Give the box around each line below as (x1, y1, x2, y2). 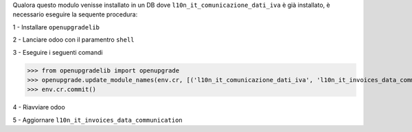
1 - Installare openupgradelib (12, 23, 100, 31)
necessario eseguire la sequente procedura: (12, 10, 138, 18)
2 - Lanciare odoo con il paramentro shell (12, 36, 135, 44)
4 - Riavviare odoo (12, 103, 65, 111)
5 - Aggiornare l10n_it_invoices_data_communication (12, 116, 183, 124)
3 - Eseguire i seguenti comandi (12, 48, 103, 56)
